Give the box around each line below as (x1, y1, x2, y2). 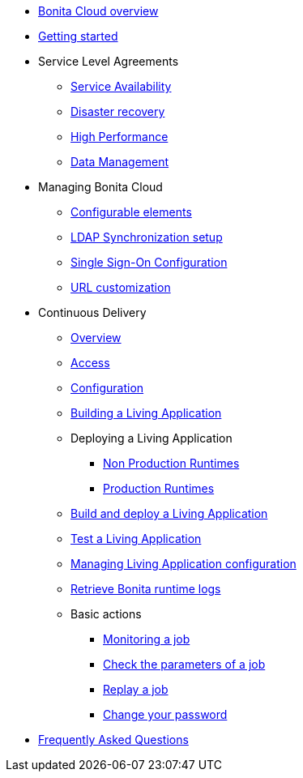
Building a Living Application (70, 406, 222, 420)
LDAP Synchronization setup (70, 230, 223, 244)
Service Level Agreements (38, 54, 179, 68)
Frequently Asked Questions (38, 733, 189, 746)
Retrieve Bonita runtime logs (70, 582, 221, 596)
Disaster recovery (70, 105, 165, 118)
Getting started (38, 29, 118, 43)
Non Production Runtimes (103, 456, 240, 470)
